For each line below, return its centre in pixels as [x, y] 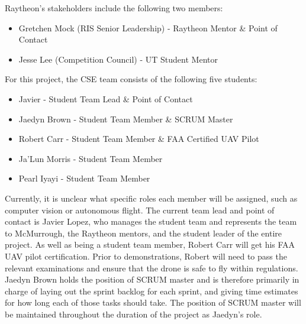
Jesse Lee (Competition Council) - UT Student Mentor [118, 59]
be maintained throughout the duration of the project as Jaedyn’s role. [133, 314]
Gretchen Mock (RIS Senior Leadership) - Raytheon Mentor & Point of [148, 27]
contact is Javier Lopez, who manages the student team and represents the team [151, 221]
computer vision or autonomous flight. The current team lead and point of [140, 210]
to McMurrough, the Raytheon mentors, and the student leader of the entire [144, 233]
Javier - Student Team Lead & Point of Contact [106, 98]
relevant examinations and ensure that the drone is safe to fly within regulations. [152, 268]
